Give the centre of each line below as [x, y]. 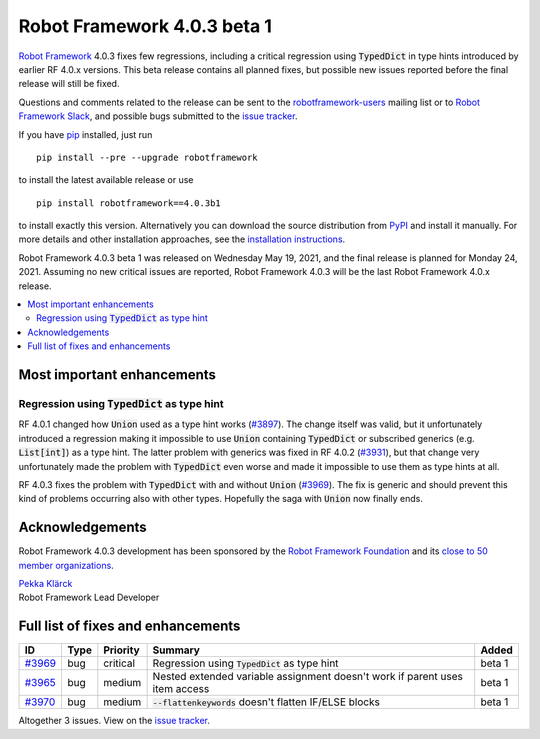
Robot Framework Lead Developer [89, 597]
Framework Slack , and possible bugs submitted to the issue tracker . [158, 116]
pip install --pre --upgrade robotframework [147, 157]
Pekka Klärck [45, 583]
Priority [121, 650]
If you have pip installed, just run [85, 134]
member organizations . [66, 565]
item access [181, 689]
